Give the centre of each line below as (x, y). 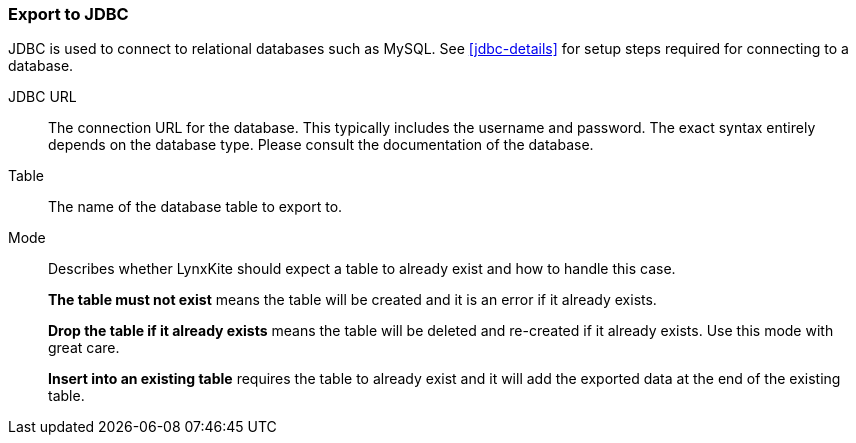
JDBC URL (42, 97)
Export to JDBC (68, 14)
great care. (84, 348)
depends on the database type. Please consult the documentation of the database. (321, 145)
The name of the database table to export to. (195, 207)
